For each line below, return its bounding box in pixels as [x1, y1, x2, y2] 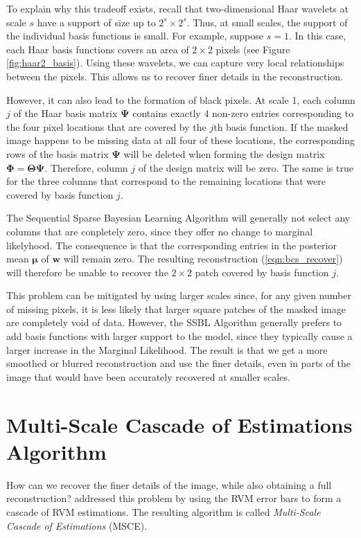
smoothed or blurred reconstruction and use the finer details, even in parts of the [6, 356, 351, 370]
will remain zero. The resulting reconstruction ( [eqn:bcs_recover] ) [63, 251, 343, 266]
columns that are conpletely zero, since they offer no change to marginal [6, 224, 313, 238]
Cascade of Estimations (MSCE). [6, 518, 148, 532]
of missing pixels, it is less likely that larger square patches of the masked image [6, 301, 346, 316]
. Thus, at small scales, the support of [186, 15, 348, 29]
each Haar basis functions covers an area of [6, 42, 189, 56]
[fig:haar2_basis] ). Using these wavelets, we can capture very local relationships [6, 55, 344, 70]
